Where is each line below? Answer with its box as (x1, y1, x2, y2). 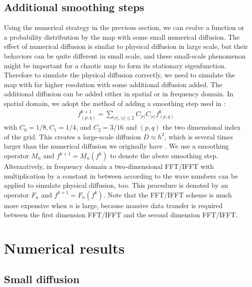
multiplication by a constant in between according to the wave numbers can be (4, 170, 238, 181)
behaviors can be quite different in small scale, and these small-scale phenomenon (4, 50, 246, 60)
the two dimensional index (162, 122, 241, 132)
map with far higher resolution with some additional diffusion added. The (4, 79, 222, 89)
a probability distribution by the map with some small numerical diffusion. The (4, 31, 240, 42)
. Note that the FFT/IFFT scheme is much (103, 189, 232, 199)
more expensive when (4, 200, 67, 210)
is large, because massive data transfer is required (75, 200, 223, 210)
